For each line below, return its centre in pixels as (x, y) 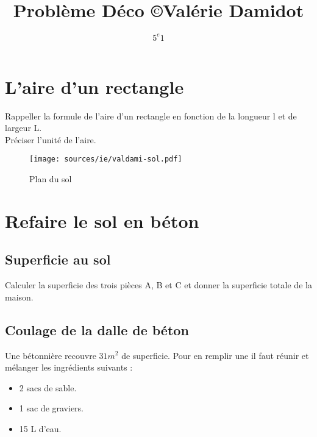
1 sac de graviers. (52, 408)
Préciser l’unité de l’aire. (51, 139)
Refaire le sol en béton (102, 220)
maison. (19, 297)
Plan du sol (51, 179)
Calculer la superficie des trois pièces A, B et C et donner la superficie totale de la (158, 285)
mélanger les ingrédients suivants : (69, 367)
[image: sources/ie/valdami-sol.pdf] (106, 159)
